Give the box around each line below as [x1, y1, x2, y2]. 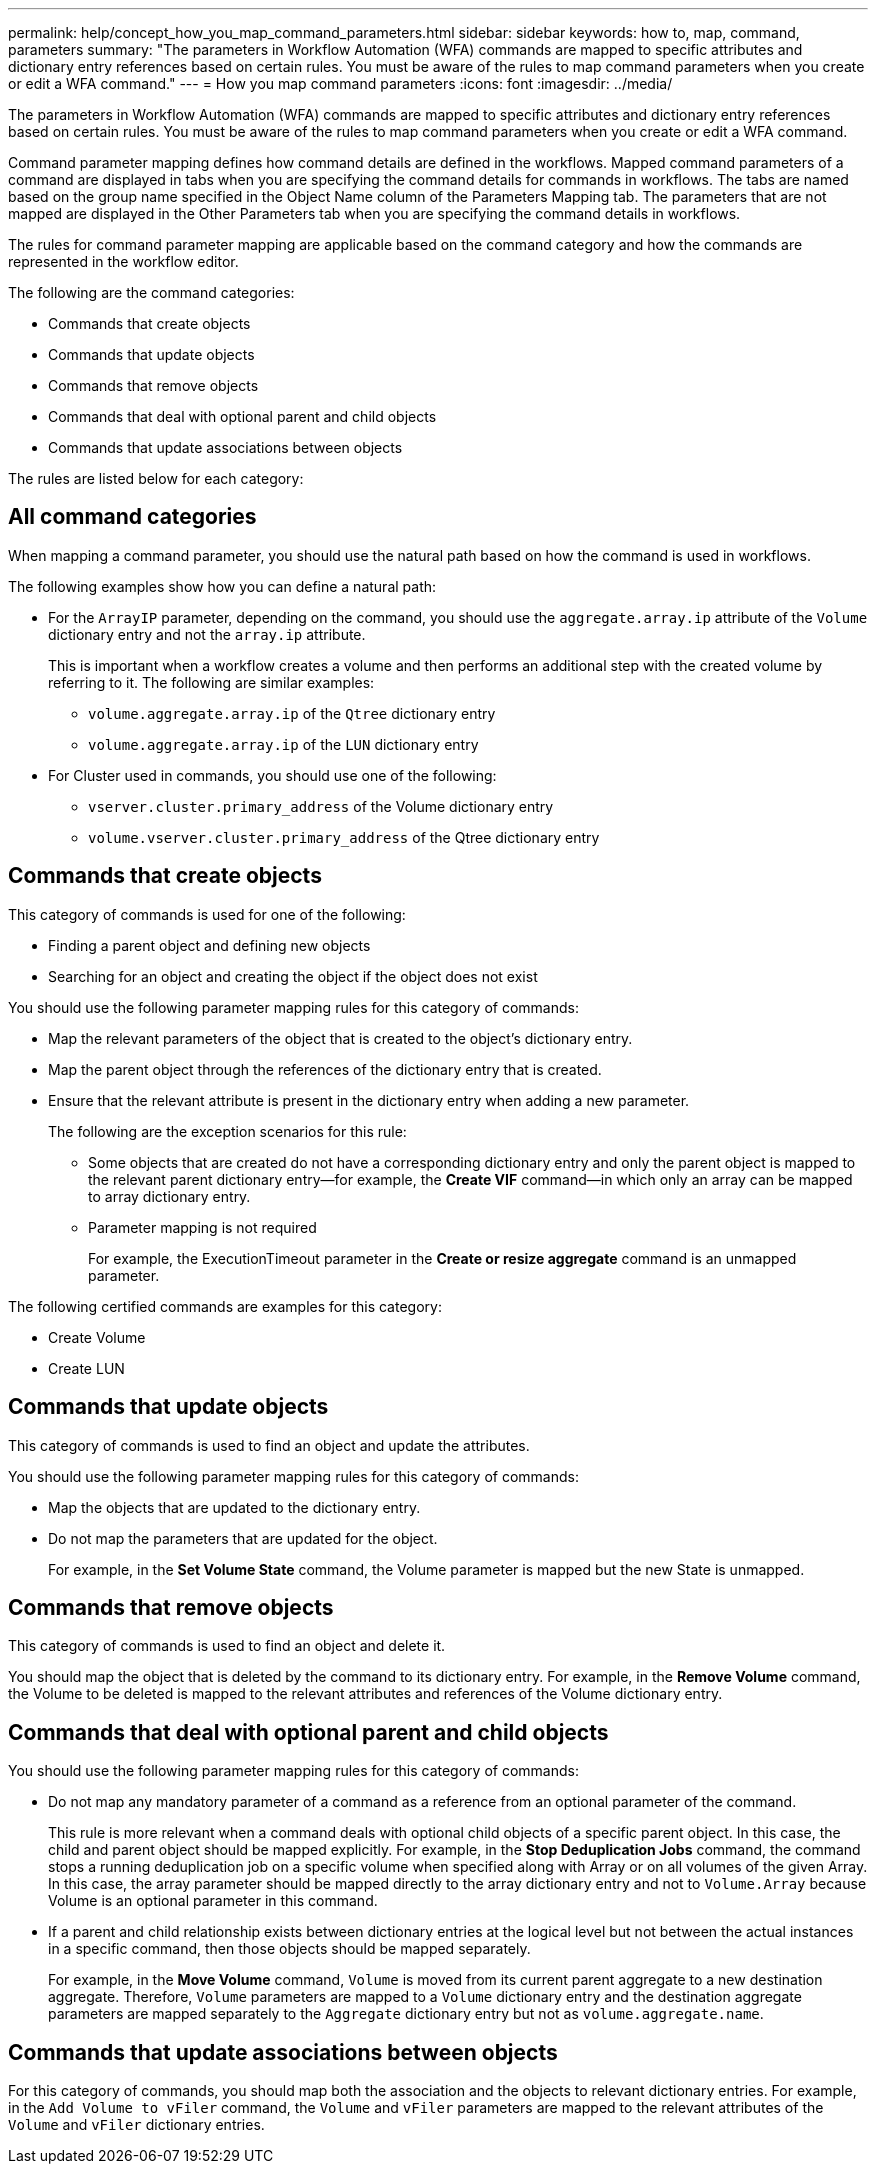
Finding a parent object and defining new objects [48, 936, 371, 954]
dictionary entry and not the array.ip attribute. [48, 625, 366, 643]
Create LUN [48, 1359, 125, 1377]
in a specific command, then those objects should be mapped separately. [48, 1940, 531, 1958]
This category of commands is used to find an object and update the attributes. [8, 1436, 530, 1454]
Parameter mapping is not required [88, 1218, 317, 1236]
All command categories [8, 504, 257, 530]
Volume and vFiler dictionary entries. [8, 2116, 265, 2134]
